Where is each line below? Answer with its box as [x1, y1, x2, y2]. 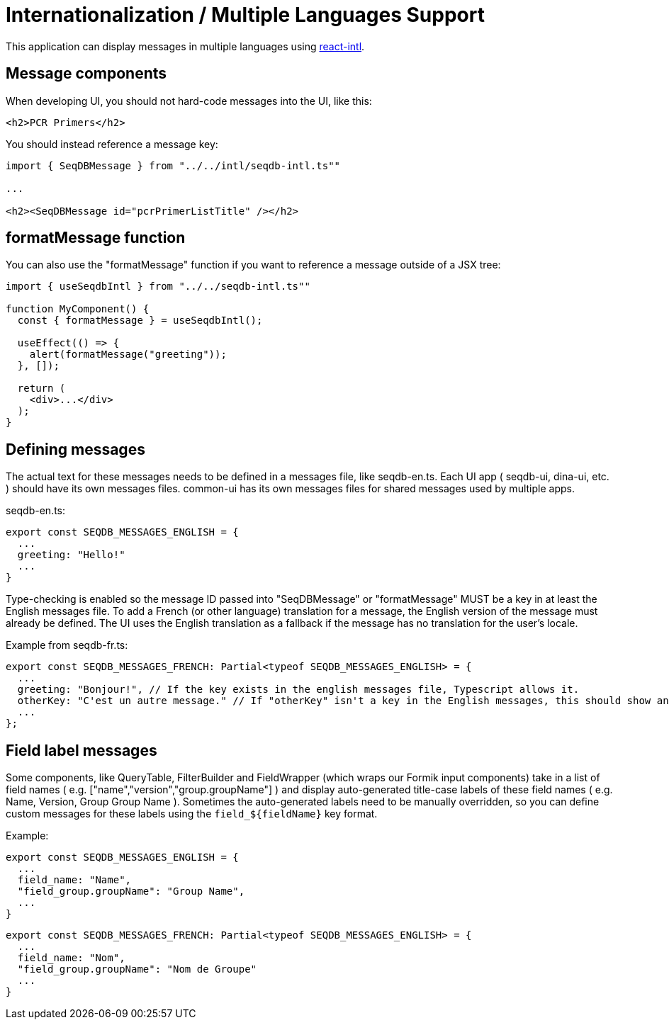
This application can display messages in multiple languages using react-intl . [6, 40, 365, 52]
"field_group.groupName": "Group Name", [17, 885, 245, 897]
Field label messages [6, 741, 157, 759]
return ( [17, 383, 66, 395]
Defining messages [6, 440, 145, 458]
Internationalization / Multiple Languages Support [6, 3, 485, 27]
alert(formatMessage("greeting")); [29, 349, 227, 361]
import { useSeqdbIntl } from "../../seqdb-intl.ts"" [6, 281, 310, 293]
